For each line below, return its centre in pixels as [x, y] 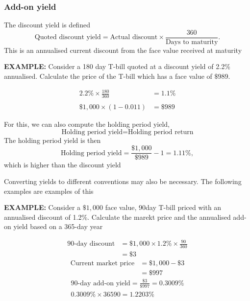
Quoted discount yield [68, 37]
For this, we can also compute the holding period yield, [87, 124]
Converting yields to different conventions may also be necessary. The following [123, 181]
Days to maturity [192, 42]
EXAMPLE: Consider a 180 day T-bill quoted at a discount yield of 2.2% [117, 66]
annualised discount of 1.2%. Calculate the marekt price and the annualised [117, 217]
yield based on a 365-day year [58, 226]
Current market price [102, 264]
